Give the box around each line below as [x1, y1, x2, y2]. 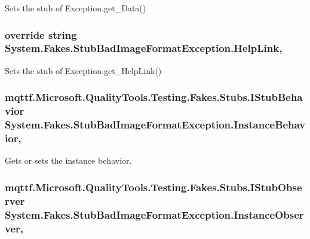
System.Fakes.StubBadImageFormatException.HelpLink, [5, 41, 283, 56]
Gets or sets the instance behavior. [5, 154, 132, 167]
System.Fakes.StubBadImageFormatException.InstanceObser [5, 207, 304, 222]
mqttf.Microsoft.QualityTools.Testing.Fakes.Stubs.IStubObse [5, 179, 302, 194]
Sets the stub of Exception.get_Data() [5, 2, 146, 14]
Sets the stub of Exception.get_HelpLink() [5, 64, 162, 76]
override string [5, 27, 77, 42]
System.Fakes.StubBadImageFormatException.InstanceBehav [5, 117, 306, 132]
